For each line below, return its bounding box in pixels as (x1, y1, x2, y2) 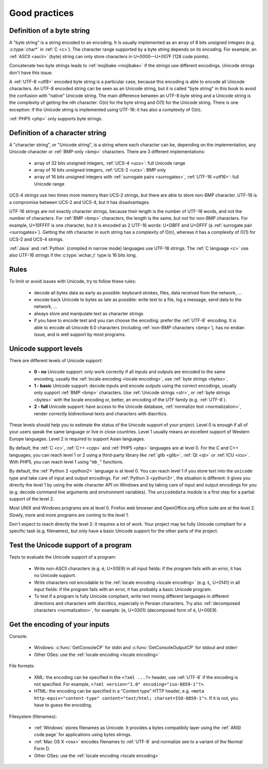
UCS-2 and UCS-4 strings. (9, 236, 64, 242)
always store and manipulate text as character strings (34, 310, 144, 316)
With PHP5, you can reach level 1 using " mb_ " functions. (9, 459, 124, 465)
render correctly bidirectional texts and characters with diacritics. (34, 410, 168, 416)
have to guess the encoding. (34, 702, 92, 708)
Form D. (34, 746, 51, 752)
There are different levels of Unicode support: (9, 357, 103, 363)
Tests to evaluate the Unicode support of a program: (9, 554, 117, 560)
